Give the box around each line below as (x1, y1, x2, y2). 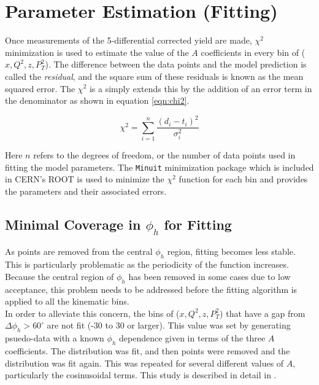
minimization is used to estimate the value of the (5, 45, 189, 58)
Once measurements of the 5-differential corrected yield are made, (5, 34, 252, 47)
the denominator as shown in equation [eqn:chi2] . (5, 94, 190, 107)
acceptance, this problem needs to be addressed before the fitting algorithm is (5, 282, 298, 295)
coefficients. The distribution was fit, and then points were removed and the (5, 344, 290, 357)
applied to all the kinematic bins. (5, 295, 129, 308)
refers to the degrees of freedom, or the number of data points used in (33, 148, 296, 161)
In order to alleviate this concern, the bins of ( (5, 306, 180, 319)
